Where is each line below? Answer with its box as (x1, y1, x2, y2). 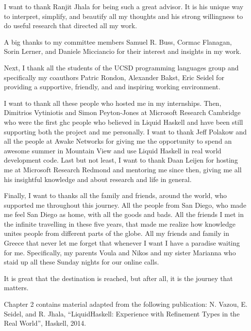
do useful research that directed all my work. (4, 20, 137, 31)
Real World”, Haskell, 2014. (4, 318, 86, 328)
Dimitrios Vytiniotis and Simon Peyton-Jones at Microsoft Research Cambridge (4, 107, 241, 117)
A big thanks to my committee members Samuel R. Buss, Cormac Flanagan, (4, 36, 232, 47)
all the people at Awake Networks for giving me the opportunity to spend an (4, 136, 232, 146)
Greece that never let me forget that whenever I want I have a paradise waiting (4, 238, 240, 248)
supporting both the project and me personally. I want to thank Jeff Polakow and (4, 126, 247, 136)
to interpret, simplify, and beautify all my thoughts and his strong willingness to (4, 11, 243, 21)
